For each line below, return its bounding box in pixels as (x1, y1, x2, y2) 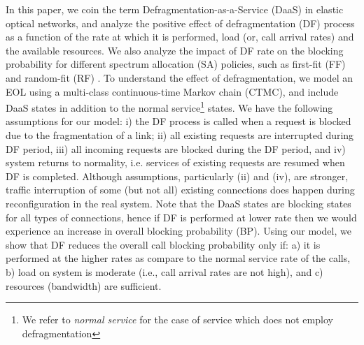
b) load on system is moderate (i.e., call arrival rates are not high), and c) (6, 264, 323, 279)
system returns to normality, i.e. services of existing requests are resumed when (6, 155, 345, 170)
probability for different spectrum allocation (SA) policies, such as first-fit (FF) (6, 57, 346, 71)
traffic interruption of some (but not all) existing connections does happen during (6, 182, 355, 197)
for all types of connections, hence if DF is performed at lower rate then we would (6, 210, 357, 224)
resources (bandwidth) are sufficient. (6, 278, 162, 293)
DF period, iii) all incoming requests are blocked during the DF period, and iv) (6, 141, 346, 156)
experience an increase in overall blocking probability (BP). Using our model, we (6, 223, 351, 238)
